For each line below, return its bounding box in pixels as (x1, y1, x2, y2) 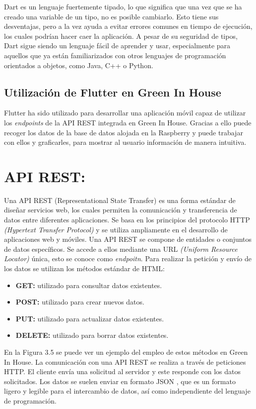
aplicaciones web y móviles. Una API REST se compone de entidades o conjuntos (4, 234, 252, 244)
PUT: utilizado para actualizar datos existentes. (15, 313, 164, 323)
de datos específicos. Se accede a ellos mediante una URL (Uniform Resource (4, 243, 238, 254)
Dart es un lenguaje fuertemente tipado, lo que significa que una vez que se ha (4, 1, 242, 11)
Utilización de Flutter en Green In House (4, 84, 221, 100)
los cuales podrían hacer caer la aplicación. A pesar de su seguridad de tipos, (4, 30, 238, 41)
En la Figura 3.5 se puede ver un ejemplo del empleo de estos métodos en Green (4, 346, 248, 357)
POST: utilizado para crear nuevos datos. (15, 297, 144, 307)
